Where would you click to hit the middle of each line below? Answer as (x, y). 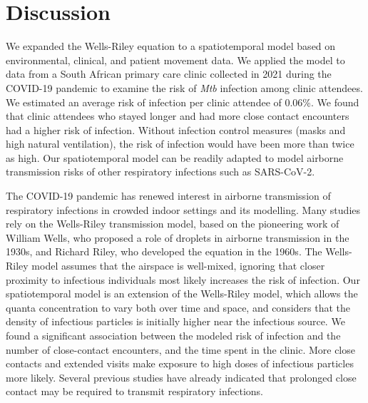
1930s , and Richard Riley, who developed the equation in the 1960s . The (164, 251)
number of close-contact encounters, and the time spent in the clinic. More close (180, 349)
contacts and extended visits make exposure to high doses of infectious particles (180, 363)
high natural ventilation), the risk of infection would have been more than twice (180, 144)
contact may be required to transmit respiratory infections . (134, 391)
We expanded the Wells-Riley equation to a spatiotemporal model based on (171, 46)
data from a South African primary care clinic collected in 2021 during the (169, 74)
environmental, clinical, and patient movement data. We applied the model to (175, 60)
